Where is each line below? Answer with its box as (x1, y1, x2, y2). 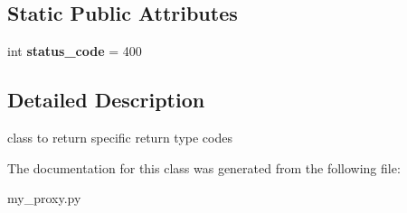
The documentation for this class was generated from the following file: (7, 158, 401, 177)
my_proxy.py (7, 189, 81, 208)
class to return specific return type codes (7, 128, 232, 146)
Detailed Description (7, 86, 205, 114)
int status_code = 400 (7, 42, 142, 60)
